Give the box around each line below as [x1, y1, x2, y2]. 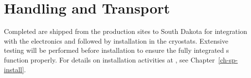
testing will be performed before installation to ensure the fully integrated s [4, 45, 229, 55]
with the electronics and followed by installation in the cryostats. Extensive [4, 35, 229, 46]
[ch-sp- [218, 54, 238, 64]
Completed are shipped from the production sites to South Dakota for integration [4, 26, 247, 36]
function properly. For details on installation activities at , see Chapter [4, 54, 215, 64]
